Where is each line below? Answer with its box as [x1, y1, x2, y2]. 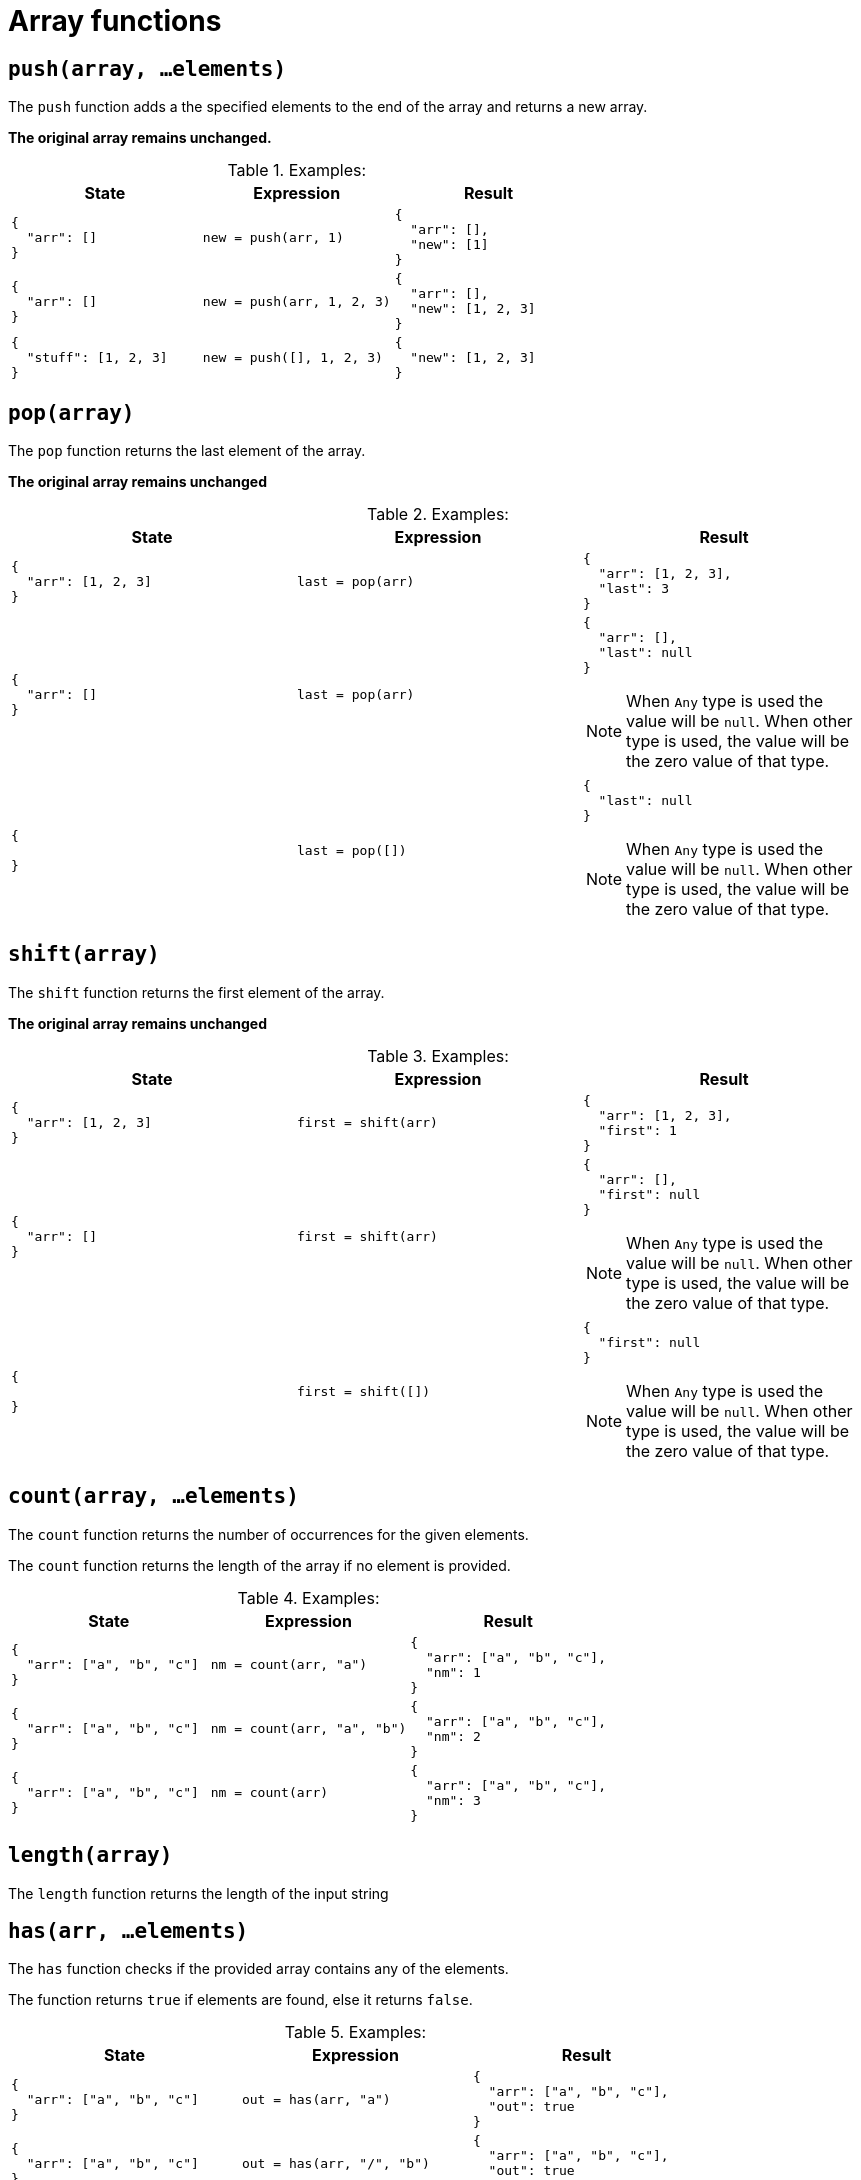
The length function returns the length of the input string [8, 1884, 389, 1902]
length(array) [8, 1843, 173, 1868]
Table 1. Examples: [227, 160, 367, 181]
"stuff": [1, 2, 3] [26, 350, 168, 366]
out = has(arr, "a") [241, 2091, 391, 2107]
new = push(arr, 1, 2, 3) [202, 293, 391, 309]
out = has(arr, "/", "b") [241, 2155, 430, 2171]
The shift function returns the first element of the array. [8, 983, 385, 1001]
